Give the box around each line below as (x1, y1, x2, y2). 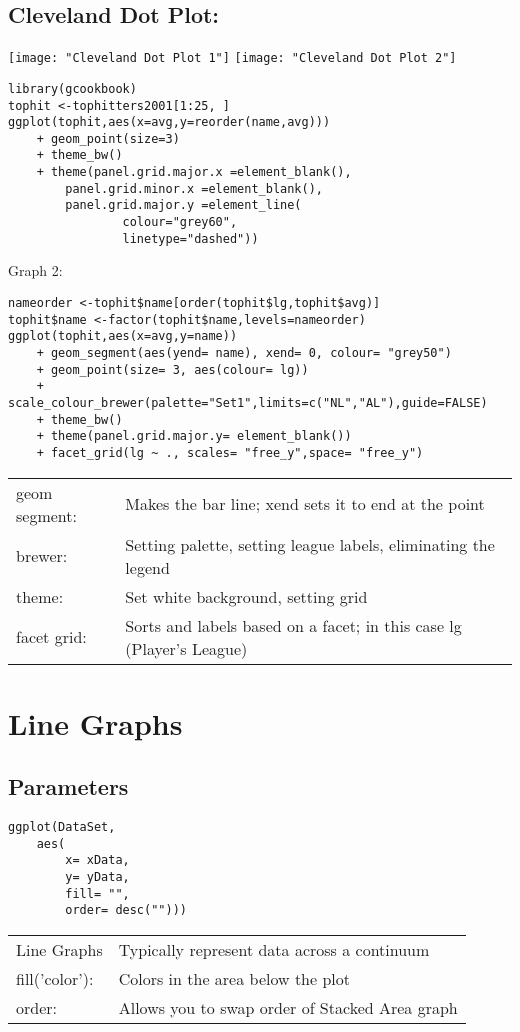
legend (125, 555, 170, 579)
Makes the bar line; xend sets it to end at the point (125, 492, 485, 516)
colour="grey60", (122, 215, 238, 230)
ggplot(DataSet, (8, 820, 116, 835)
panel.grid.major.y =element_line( (65, 198, 302, 213)
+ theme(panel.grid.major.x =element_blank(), (36, 165, 352, 180)
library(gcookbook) (8, 81, 137, 96)
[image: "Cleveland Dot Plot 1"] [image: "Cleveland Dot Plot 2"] (8, 51, 457, 66)
